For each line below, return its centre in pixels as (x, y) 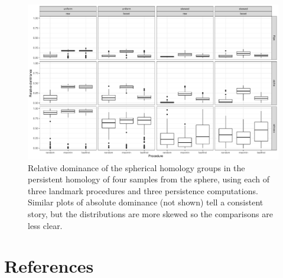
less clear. (45, 225)
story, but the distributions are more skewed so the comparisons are (150, 214)
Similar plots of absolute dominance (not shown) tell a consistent (146, 202)
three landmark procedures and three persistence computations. (143, 190)
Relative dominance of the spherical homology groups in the (136, 167)
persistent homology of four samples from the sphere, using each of (149, 179)
